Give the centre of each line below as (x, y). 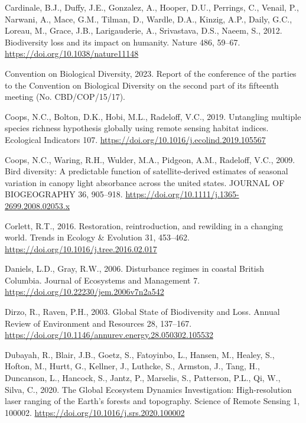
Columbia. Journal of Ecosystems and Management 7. (102, 280)
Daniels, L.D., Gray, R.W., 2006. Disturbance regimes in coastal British (134, 269)
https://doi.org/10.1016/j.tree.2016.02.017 (81, 248)
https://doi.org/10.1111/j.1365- (182, 194)
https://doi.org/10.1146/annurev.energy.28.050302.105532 (109, 335)
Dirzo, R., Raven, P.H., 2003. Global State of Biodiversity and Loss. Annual (142, 312)
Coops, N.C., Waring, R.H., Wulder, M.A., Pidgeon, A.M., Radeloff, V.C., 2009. (150, 159)
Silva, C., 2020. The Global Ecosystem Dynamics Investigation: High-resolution (148, 389)
